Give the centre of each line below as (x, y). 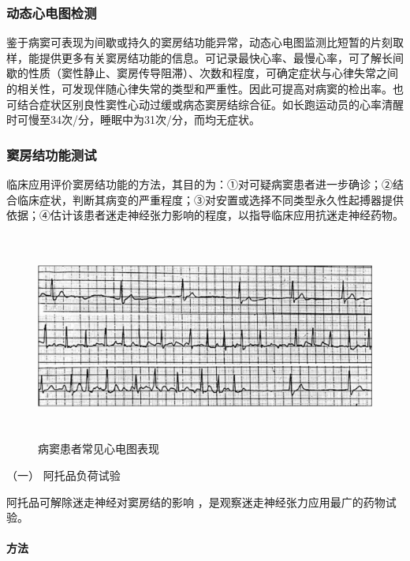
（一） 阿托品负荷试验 (63, 475)
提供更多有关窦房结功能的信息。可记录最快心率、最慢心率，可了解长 (216, 57)
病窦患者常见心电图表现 (99, 449)
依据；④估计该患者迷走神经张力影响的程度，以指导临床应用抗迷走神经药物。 (205, 215)
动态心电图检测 (52, 12)
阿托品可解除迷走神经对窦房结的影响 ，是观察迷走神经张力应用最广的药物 (196, 501)
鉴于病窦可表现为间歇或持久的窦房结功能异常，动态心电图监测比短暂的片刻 (199, 42)
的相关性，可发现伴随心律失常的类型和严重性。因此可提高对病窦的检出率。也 (205, 88)
